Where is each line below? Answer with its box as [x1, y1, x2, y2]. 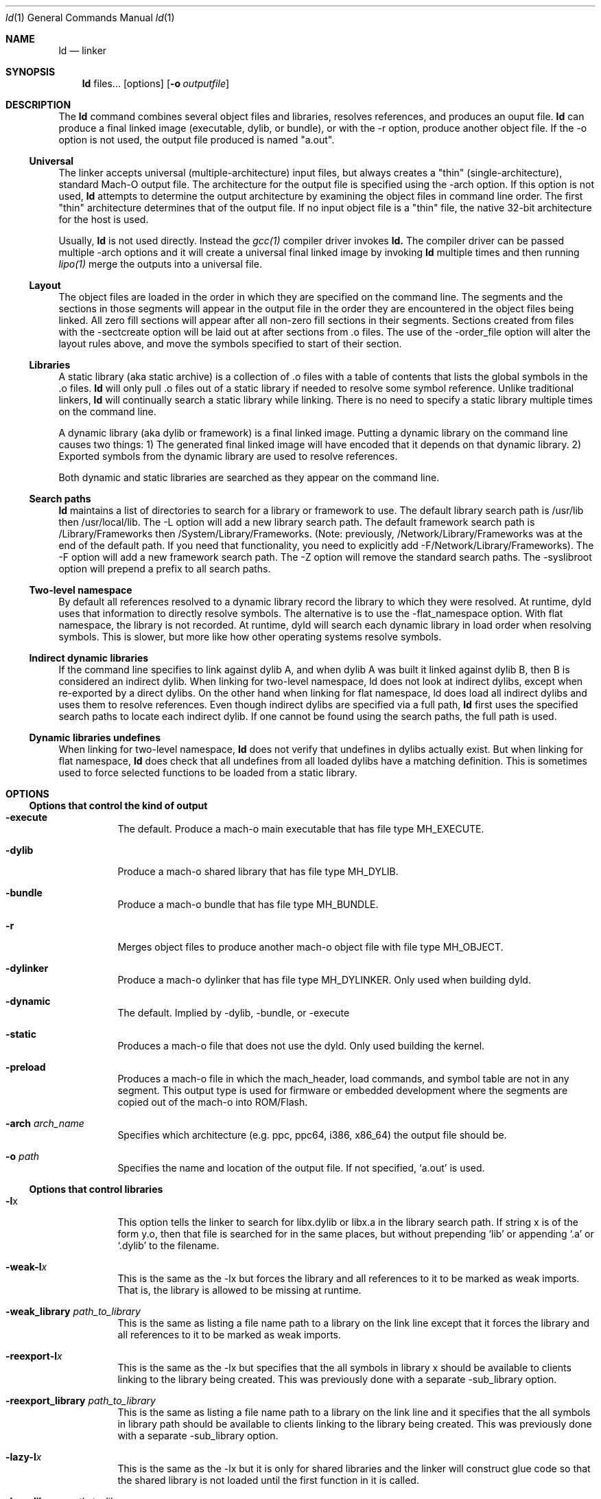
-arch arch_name [5, 1117, 84, 1129]
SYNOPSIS [5, 66, 56, 78]
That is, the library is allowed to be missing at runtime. [117, 1284, 362, 1296]
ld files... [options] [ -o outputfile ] [82, 78, 230, 89]
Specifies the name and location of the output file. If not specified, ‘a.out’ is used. [117, 1162, 485, 1174]
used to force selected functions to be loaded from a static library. [58, 767, 357, 778]
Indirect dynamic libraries [29, 652, 149, 664]
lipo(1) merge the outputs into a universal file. [58, 258, 262, 270]
